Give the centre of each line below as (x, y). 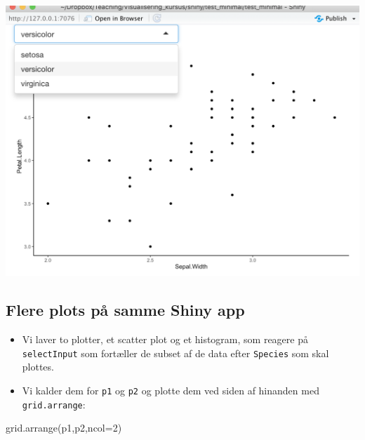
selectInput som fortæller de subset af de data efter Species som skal (175, 353)
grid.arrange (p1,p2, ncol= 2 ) (64, 428)
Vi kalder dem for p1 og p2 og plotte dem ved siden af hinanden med (171, 391)
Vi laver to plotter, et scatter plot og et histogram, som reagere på (165, 339)
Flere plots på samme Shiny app (125, 310)
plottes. (38, 367)
